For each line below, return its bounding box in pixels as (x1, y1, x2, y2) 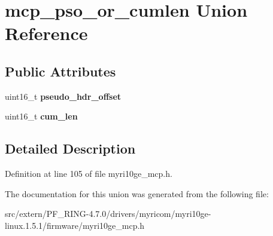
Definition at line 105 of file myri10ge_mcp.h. (5, 167, 172, 180)
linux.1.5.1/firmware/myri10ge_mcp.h (5, 219, 145, 231)
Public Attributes (5, 62, 116, 80)
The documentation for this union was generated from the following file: (5, 187, 269, 200)
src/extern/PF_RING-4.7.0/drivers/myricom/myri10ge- (5, 207, 211, 220)
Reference (5, 21, 88, 45)
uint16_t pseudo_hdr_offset (5, 90, 122, 102)
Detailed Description (5, 139, 136, 158)
